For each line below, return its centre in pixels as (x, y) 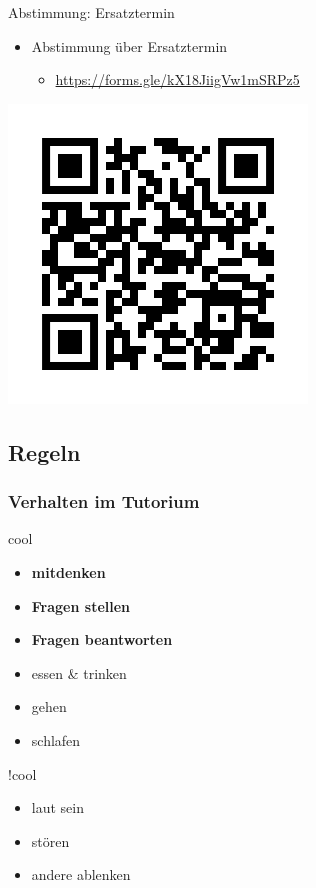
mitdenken (68, 571)
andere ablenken (81, 874)
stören (50, 840)
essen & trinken (79, 672)
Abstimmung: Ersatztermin (91, 12)
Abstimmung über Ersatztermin (129, 45)
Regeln (44, 451)
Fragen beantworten (102, 639)
